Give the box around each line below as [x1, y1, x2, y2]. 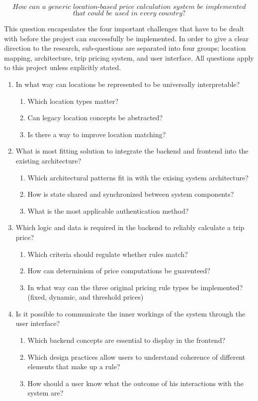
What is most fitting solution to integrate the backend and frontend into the [15, 146, 249, 156]
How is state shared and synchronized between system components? [27, 189, 234, 199]
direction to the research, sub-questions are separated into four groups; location [4, 43, 246, 53]
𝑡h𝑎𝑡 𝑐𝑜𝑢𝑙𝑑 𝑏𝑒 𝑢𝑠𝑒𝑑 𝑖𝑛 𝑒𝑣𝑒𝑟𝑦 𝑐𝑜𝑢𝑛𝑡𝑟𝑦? [73, 10, 186, 17]
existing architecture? [15, 155, 82, 165]
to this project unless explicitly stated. [4, 62, 121, 73]
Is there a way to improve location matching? [27, 129, 166, 139]
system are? [27, 388, 64, 398]
